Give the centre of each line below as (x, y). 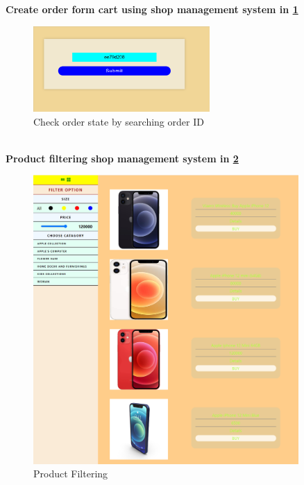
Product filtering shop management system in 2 (122, 158)
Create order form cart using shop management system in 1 (152, 9)
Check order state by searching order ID (119, 121)
